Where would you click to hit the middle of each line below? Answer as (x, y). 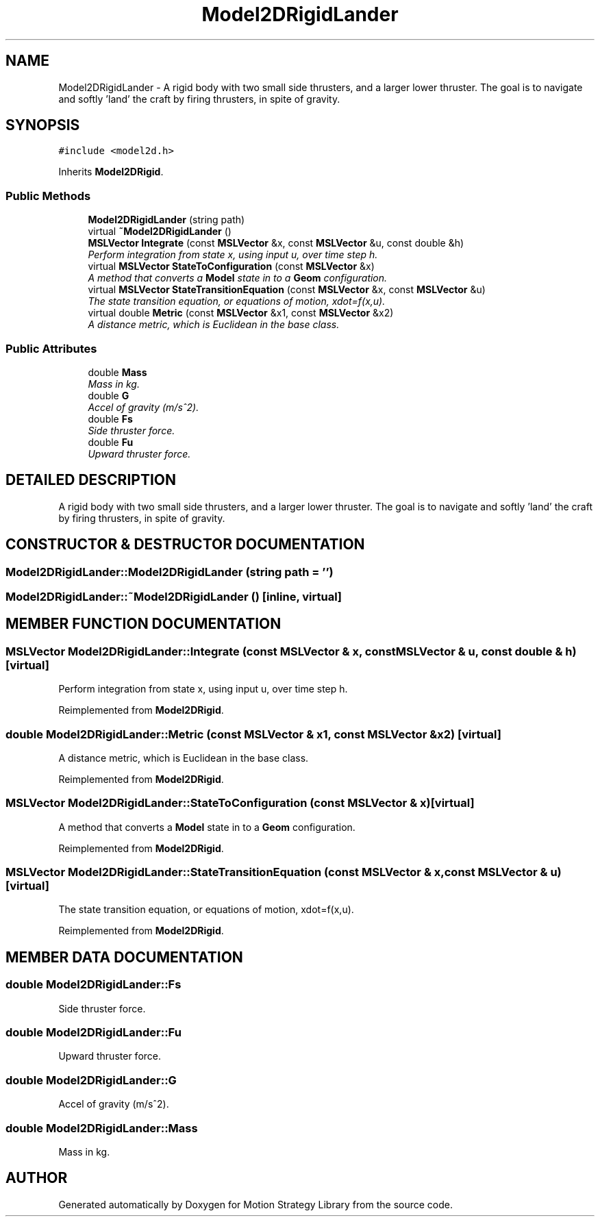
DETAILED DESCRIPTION (91, 480)
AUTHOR (37, 1178)
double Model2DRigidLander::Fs (93, 985)
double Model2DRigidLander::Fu (93, 1033)
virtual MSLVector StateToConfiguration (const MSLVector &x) (231, 266)
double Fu (111, 442)
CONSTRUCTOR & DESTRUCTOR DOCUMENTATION (185, 545)
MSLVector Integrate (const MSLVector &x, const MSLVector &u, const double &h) (276, 243)
